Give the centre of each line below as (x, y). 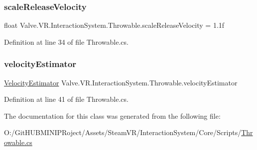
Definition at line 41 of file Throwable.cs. (66, 99)
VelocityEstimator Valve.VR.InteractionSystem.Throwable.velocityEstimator (121, 82)
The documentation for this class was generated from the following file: (112, 115)
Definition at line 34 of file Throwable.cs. (66, 41)
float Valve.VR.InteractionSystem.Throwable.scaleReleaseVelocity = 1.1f (114, 25)
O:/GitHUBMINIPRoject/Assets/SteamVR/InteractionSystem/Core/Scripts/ (123, 132)
